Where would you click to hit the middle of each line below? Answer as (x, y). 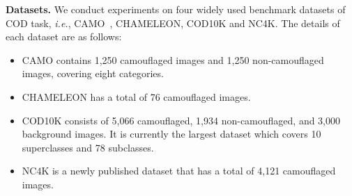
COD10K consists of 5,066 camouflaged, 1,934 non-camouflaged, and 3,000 (181, 120)
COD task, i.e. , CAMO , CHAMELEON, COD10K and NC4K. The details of (173, 23)
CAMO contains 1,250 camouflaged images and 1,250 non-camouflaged (173, 59)
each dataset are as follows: (64, 36)
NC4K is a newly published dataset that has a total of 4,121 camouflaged (179, 171)
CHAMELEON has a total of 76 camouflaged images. (136, 96)
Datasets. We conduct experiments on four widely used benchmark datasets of (176, 9)
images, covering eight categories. (93, 73)
